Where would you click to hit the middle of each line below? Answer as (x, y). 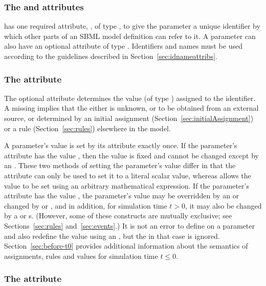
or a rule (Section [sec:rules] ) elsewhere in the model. (87, 128)
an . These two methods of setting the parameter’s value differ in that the (120, 165)
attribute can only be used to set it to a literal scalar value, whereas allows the (128, 175)
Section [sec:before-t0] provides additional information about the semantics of (126, 246)
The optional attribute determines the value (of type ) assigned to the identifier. (130, 98)
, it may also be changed (224, 205)
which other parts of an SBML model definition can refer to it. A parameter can (130, 36)
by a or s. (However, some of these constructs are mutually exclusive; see (118, 216)
